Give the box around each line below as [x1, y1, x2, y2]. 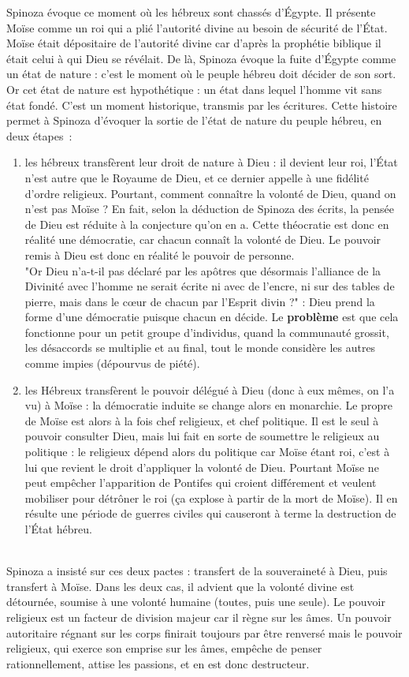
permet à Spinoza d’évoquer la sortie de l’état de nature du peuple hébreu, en [6, 112, 382, 129]
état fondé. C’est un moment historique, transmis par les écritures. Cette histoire [6, 96, 397, 113]
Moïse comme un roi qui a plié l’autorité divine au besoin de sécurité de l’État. [6, 19, 388, 36]
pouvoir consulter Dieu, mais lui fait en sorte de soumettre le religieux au [24, 428, 380, 444]
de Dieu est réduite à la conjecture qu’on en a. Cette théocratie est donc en [24, 215, 389, 232]
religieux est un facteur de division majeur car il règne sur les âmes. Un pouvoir [6, 608, 392, 625]
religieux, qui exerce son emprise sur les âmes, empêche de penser [6, 640, 322, 656]
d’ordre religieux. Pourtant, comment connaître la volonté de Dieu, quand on [24, 185, 396, 201]
